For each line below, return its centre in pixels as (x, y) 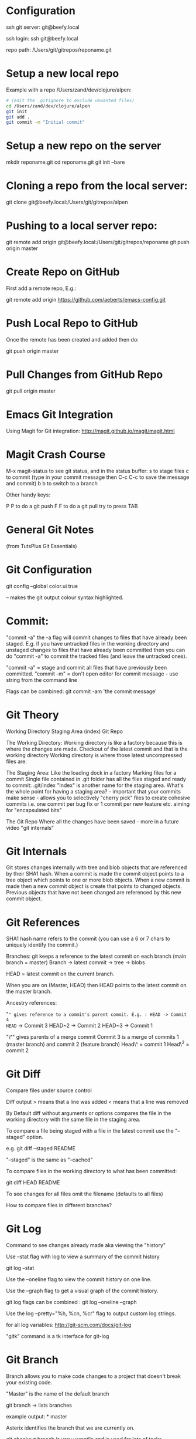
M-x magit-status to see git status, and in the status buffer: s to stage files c (97, 471)
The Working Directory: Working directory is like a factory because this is (94, 742)
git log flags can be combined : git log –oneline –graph (71, 1302)
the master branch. (29, 992)
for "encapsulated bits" (34, 810)
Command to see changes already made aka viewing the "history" (86, 1245)
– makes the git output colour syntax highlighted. (65, 597)
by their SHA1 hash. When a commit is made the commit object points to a (95, 874)
